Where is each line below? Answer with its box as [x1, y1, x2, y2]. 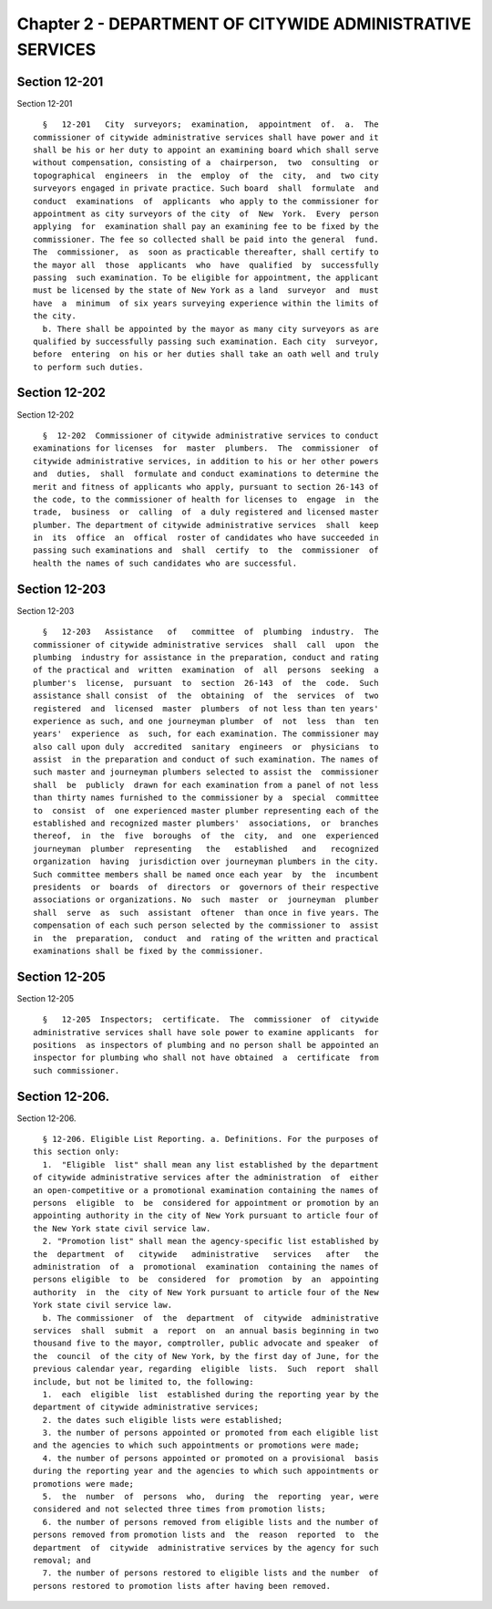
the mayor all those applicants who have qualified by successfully [33, 260, 379, 270]
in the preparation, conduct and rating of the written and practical [33, 933, 379, 943]
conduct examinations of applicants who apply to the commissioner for [33, 196, 379, 206]
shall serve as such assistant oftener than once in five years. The [33, 908, 379, 918]
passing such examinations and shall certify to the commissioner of [33, 545, 379, 555]
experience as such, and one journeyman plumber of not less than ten [33, 716, 379, 726]
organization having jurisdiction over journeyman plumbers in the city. [33, 856, 379, 867]
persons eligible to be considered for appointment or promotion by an [33, 1198, 379, 1209]
